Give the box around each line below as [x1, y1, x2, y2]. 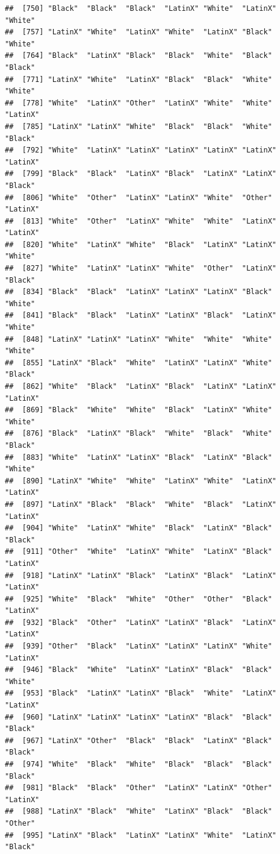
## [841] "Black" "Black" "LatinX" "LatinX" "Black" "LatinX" [5, 311, 277, 320]
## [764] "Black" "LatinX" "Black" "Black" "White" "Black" [5, 51, 272, 60]
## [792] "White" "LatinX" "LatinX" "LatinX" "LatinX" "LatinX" [5, 146, 277, 155]
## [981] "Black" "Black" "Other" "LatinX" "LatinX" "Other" [5, 783, 272, 793]
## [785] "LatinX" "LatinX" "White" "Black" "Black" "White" [5, 122, 272, 131]
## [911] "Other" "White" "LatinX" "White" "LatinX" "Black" [5, 547, 272, 556]
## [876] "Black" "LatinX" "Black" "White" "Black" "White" [5, 429, 272, 438]
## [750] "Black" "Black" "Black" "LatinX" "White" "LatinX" [5, 4, 277, 13]
